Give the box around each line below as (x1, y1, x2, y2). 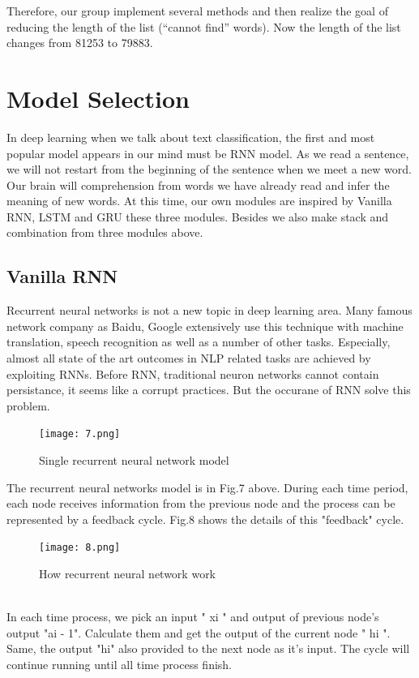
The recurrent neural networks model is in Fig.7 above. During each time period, (6, 478, 408, 496)
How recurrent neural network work (39, 565, 216, 582)
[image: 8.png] (39, 542, 121, 554)
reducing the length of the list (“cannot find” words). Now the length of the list (6, 18, 401, 35)
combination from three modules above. (6, 224, 203, 241)
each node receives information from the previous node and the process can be (6, 495, 395, 512)
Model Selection (6, 81, 190, 114)
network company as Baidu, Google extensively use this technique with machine (6, 317, 404, 334)
